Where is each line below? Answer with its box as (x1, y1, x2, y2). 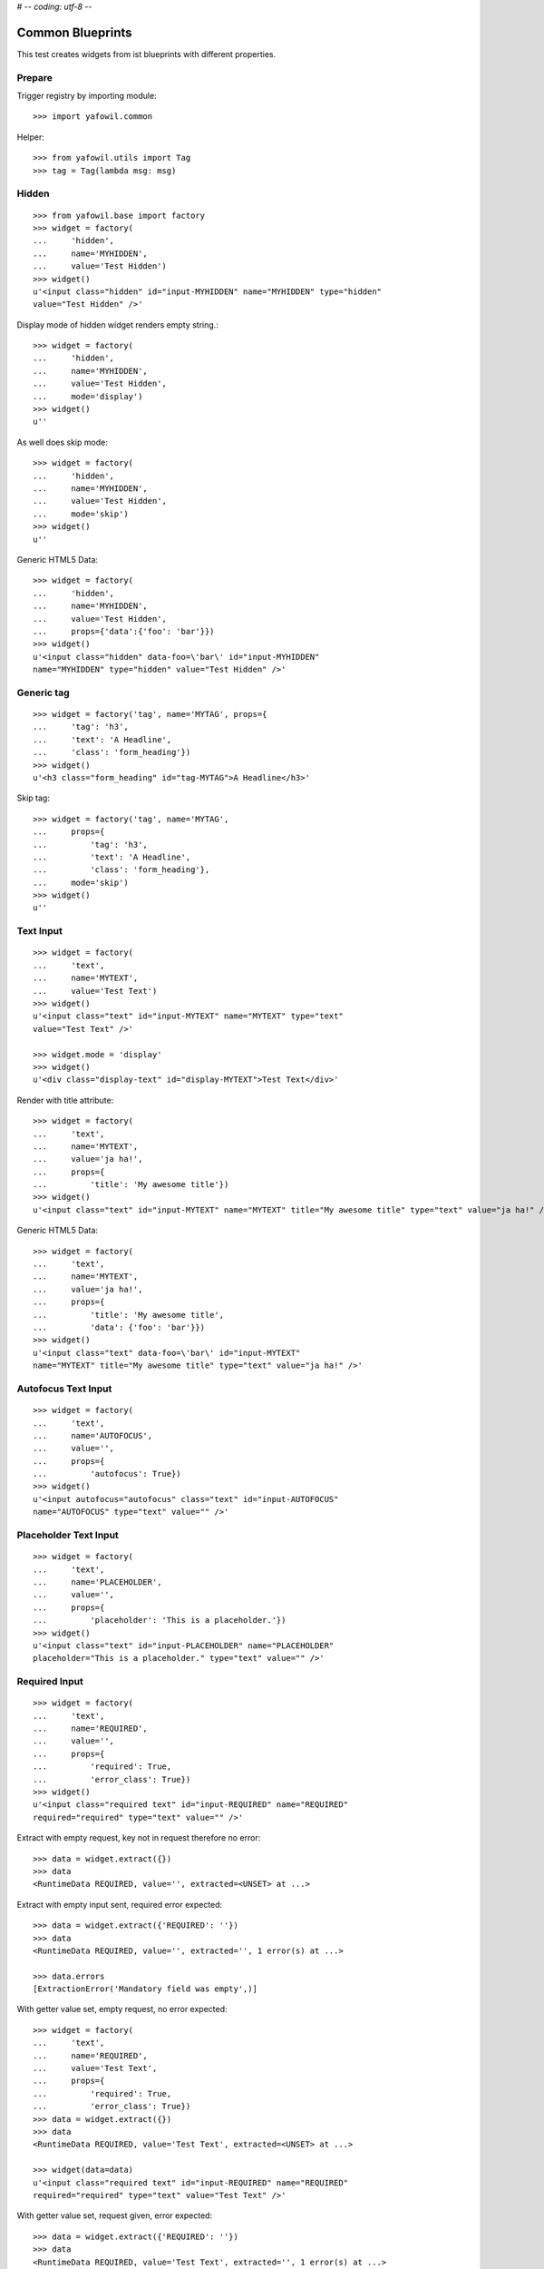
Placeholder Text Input (16, 1529, 120, 1541)
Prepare (16, 71, 53, 83)
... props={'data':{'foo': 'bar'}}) (33, 626, 215, 636)
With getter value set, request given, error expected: (16, 2210, 213, 2221)
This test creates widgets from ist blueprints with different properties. (16, 48, 277, 59)
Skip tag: (16, 792, 50, 803)
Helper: (16, 132, 44, 142)
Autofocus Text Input (16, 1382, 112, 1395)
